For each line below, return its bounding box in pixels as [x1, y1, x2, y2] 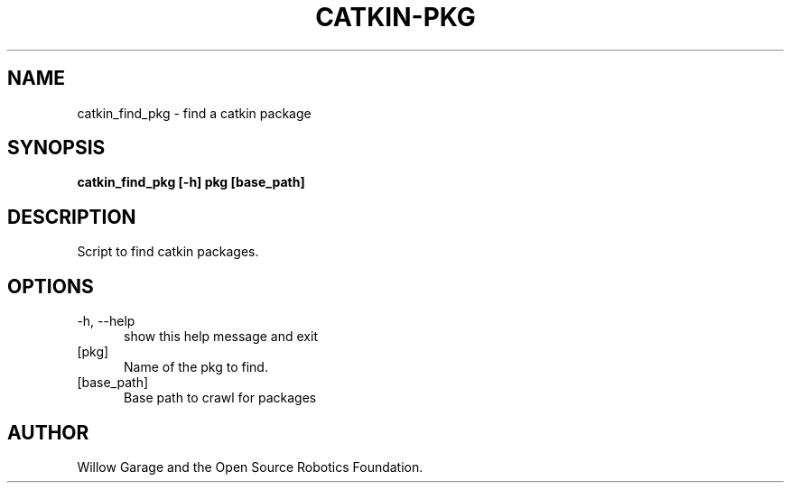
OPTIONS [7, 274, 94, 298]
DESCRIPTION [7, 205, 136, 228]
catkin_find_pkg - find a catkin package [77, 105, 312, 121]
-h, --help [77, 313, 135, 329]
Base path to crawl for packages [124, 390, 317, 406]
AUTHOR [7, 421, 89, 444]
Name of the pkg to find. [124, 359, 268, 375]
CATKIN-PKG [315, 2, 476, 32]
